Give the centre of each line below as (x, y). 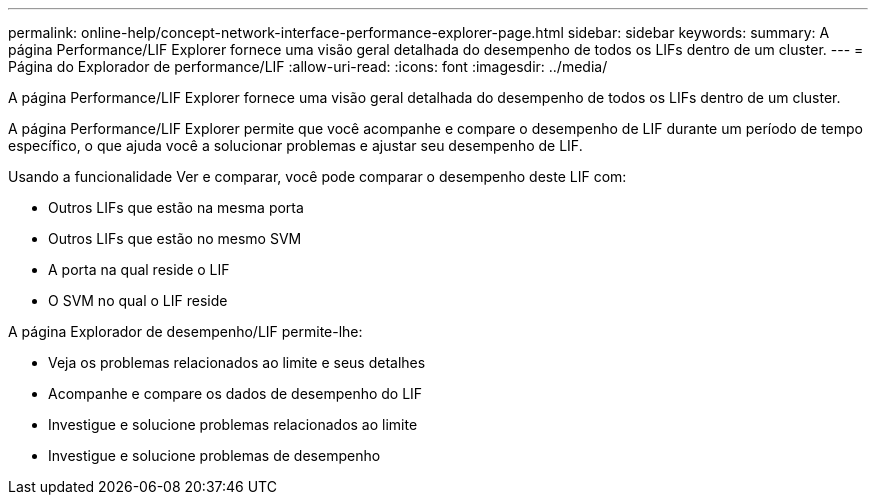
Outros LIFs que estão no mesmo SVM (175, 238)
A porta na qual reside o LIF (139, 269)
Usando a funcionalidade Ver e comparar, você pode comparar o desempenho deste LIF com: (317, 176)
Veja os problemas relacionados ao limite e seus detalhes (237, 362)
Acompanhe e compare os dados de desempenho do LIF (235, 393)
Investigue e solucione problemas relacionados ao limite (233, 424)
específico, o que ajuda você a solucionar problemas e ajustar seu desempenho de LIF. (295, 145)
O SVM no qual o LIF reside (138, 300)
